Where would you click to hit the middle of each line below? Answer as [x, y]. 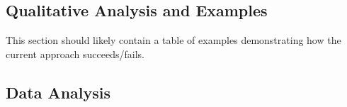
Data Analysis [58, 92]
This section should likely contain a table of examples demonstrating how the [173, 40]
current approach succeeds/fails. [75, 53]
